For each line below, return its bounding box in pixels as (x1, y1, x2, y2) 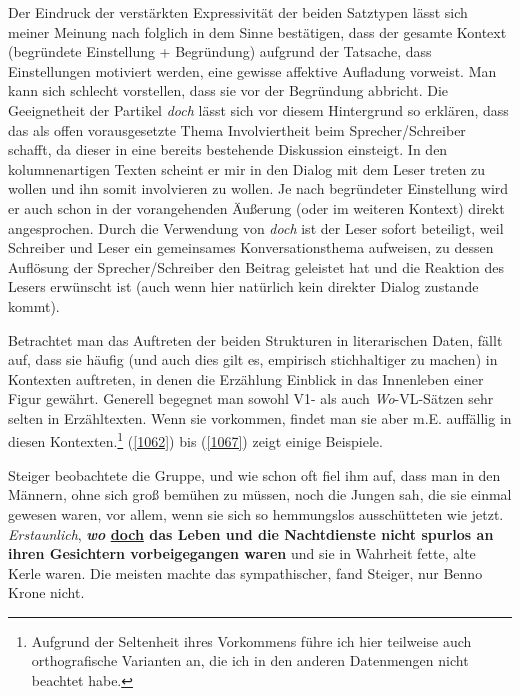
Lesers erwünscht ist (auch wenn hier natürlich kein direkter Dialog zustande (8, 276, 479, 297)
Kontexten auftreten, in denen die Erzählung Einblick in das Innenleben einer (8, 368, 484, 389)
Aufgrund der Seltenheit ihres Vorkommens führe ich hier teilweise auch (31, 630, 472, 651)
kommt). (8, 295, 60, 316)
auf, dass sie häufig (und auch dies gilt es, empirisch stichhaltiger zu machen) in (8, 349, 498, 370)
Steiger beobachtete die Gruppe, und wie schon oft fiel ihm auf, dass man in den (8, 464, 501, 485)
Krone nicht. (8, 582, 85, 603)
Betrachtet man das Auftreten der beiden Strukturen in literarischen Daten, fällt (8, 329, 503, 350)
